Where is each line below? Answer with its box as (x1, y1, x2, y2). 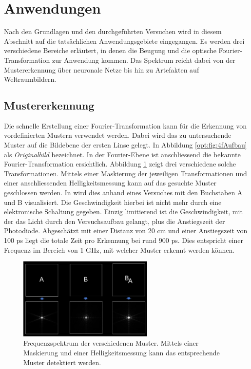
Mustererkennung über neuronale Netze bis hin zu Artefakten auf (4, 64, 199, 74)
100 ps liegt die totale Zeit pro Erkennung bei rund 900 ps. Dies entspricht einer (4, 235, 243, 245)
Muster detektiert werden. (23, 357, 101, 367)
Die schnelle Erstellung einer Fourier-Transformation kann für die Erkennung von (4, 120, 247, 130)
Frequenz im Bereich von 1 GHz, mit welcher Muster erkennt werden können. (4, 244, 235, 255)
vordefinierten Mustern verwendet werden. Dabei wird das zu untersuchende (4, 130, 232, 140)
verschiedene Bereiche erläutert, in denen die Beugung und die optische (4, 45, 216, 55)
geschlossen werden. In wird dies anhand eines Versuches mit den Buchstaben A (4, 187, 243, 198)
